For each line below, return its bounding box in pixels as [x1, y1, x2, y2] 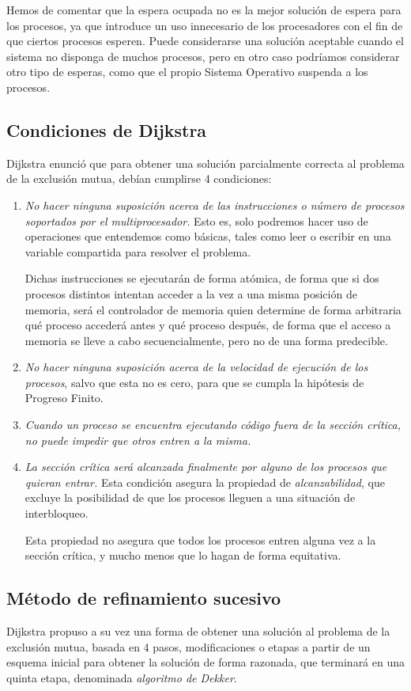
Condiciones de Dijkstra [6, 117, 207, 142]
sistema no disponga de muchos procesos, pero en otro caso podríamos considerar [6, 47, 400, 64]
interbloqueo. [25, 505, 89, 522]
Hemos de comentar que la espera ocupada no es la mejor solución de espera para [6, 2, 402, 17]
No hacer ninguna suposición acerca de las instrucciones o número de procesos [25, 196, 405, 213]
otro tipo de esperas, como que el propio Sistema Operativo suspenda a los [6, 63, 368, 80]
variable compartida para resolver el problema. [25, 243, 251, 260]
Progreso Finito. [25, 389, 104, 406]
